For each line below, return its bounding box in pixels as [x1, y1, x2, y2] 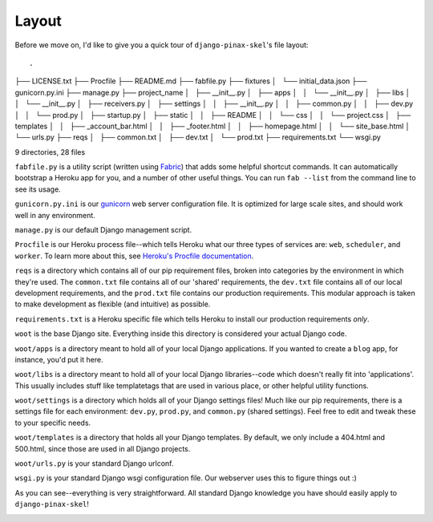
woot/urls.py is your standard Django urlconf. [14, 459, 174, 468]
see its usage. [14, 184, 62, 194]
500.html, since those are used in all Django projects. [14, 443, 191, 453]
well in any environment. [14, 210, 95, 220]
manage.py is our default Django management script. [14, 225, 192, 235]
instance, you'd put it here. [14, 354, 103, 364]
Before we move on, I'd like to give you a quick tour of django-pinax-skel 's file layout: [14, 40, 309, 50]
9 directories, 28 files [14, 147, 86, 156]
